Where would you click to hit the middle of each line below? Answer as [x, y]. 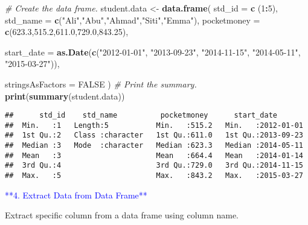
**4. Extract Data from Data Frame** [76, 195]
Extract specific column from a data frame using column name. [122, 215]
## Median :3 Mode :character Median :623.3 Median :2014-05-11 [154, 146]
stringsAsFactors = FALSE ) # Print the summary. [101, 84]
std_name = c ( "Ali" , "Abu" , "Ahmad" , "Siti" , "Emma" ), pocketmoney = [133, 20]
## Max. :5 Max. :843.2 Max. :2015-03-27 [154, 176]
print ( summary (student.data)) [65, 96]
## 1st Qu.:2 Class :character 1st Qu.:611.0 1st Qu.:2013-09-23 [154, 135]
